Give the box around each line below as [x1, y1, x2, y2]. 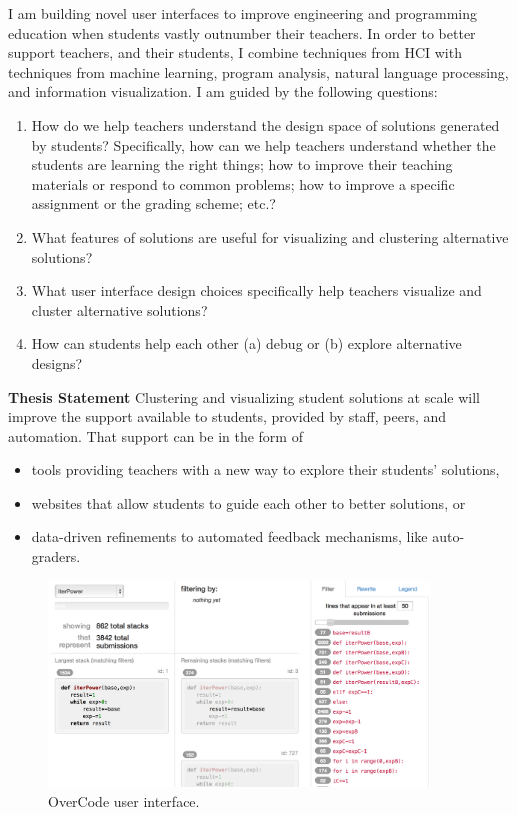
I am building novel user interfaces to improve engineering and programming [8, 3, 478, 23]
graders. [31, 546, 81, 567]
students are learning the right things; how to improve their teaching [31, 154, 453, 175]
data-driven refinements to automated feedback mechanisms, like [31, 526, 428, 547]
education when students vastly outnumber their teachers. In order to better [8, 22, 476, 43]
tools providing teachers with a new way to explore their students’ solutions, [31, 459, 500, 480]
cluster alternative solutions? [31, 299, 208, 320]
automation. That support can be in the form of [8, 425, 303, 446]
